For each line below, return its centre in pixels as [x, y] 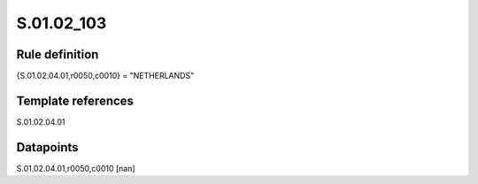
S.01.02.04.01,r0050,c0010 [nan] [76, 168]
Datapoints [47, 147]
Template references [75, 100]
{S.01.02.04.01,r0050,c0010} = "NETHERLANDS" [105, 76]
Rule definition [58, 54]
